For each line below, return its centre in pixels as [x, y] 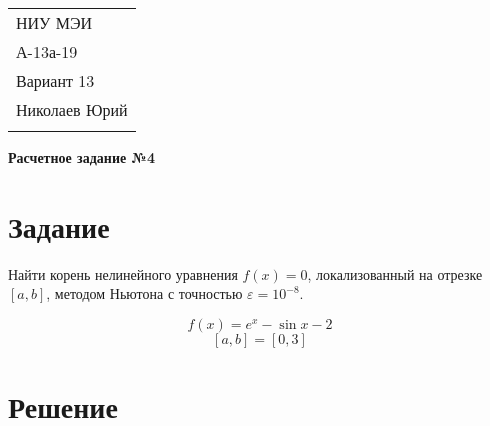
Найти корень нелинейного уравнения [123, 273]
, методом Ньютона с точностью [144, 293]
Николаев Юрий [72, 109]
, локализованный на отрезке [395, 273]
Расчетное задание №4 [82, 157]
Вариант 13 [55, 80]
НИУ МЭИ [54, 22]
